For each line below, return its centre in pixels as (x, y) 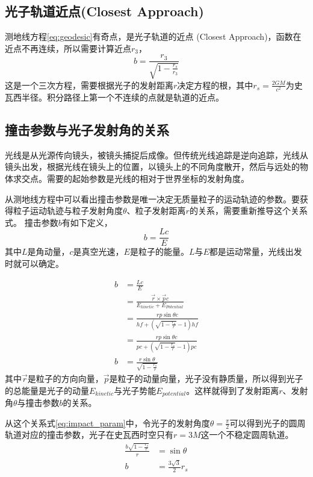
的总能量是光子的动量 (47, 390)
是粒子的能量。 (159, 251)
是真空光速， (98, 251)
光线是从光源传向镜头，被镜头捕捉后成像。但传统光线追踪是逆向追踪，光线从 (156, 154)
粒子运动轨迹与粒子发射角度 (68, 210)
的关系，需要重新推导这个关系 (248, 210)
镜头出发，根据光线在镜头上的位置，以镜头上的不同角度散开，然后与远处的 (152, 167)
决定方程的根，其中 (215, 85)
